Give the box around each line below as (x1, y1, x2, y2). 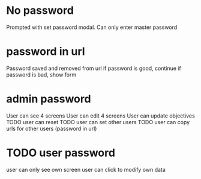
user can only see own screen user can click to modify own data (6, 166, 166, 173)
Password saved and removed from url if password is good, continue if (6, 64, 181, 72)
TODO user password (6, 146, 116, 160)
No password (6, 4, 74, 17)
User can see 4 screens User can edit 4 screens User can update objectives (6, 112, 195, 119)
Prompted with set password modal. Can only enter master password (6, 24, 178, 31)
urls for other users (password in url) (6, 125, 97, 132)
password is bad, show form (6, 71, 77, 78)
